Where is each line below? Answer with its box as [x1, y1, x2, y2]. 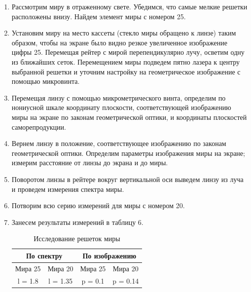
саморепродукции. [11, 121, 66, 132]
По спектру [26, 250, 63, 260]
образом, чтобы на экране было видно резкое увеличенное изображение [11, 37, 227, 47]
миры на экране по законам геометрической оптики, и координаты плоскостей [11, 111, 247, 122]
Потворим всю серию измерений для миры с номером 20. [11, 200, 185, 211]
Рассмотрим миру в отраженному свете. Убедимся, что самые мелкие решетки [11, 1, 248, 11]
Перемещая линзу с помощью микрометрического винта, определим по [11, 92, 226, 103]
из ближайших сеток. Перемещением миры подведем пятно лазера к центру [11, 56, 240, 67]
